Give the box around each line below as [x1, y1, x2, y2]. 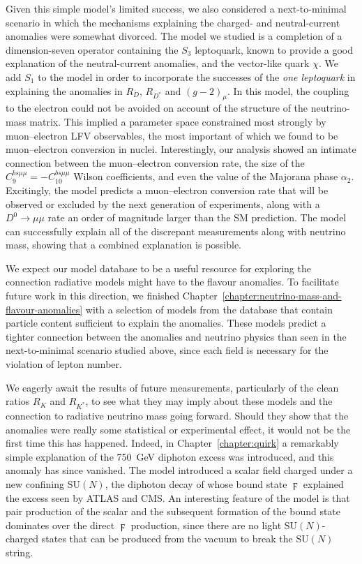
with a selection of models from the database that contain [85, 302, 333, 316]
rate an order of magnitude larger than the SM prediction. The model [47, 210, 347, 225]
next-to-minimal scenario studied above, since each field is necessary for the [6, 343, 329, 357]
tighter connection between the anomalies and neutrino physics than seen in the [6, 329, 347, 343]
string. [6, 544, 33, 559]
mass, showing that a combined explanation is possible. [6, 237, 242, 252]
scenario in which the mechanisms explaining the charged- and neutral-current [6, 15, 340, 29]
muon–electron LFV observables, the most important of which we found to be [6, 128, 338, 142]
